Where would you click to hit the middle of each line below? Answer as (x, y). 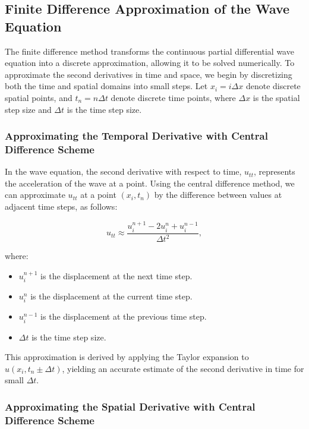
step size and (28, 109)
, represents (274, 171)
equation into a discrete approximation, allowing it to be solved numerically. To (150, 63)
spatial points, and (39, 97)
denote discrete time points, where (173, 97)
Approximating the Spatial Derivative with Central (130, 406)
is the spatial (276, 97)
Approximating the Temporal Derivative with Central (136, 136)
